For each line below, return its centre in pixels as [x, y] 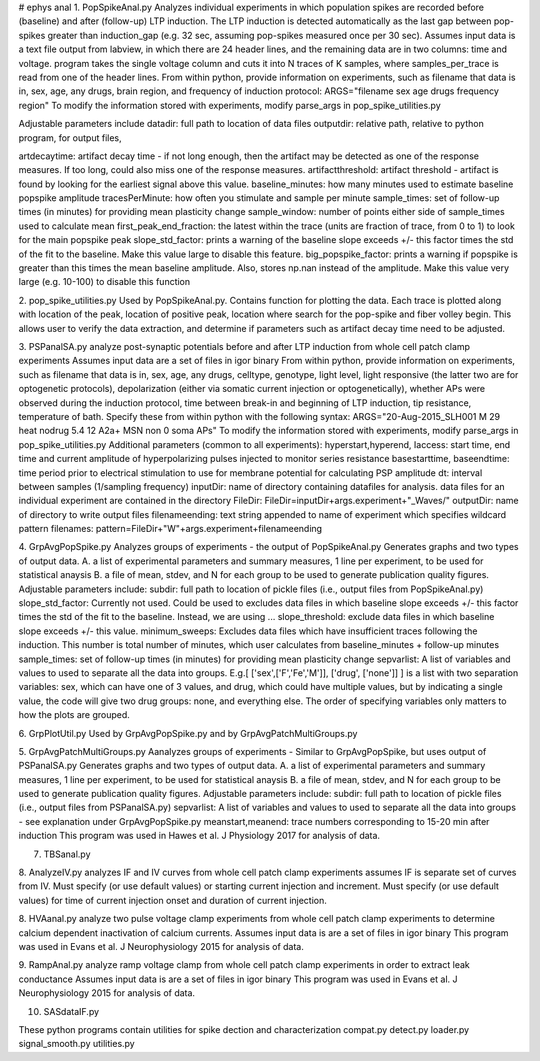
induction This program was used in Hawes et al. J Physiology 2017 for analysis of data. [199, 836]
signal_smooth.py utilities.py [76, 1044]
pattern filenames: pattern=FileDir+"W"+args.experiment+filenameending [170, 529]
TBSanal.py [67, 854]
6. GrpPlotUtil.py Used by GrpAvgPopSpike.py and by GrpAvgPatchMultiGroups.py [188, 733]
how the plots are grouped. [74, 715]
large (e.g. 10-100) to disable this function [104, 282]
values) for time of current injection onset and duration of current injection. [172, 900]
